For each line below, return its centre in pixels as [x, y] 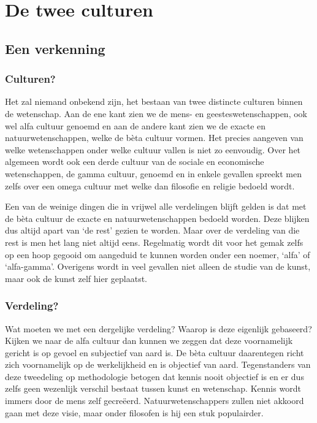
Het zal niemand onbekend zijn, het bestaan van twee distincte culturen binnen [154, 101]
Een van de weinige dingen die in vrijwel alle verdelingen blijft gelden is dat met [156, 206]
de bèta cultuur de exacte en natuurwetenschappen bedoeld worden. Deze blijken [157, 218]
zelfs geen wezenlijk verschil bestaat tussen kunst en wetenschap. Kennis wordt [153, 388]
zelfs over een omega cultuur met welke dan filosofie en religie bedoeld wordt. [150, 185]
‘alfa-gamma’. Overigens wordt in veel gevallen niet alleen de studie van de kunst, [158, 266]
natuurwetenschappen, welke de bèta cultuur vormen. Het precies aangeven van [154, 138]
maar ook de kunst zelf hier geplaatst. [76, 278]
